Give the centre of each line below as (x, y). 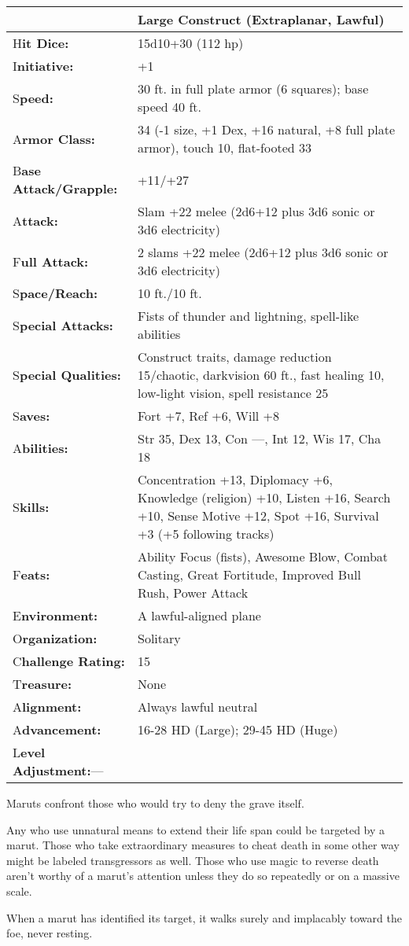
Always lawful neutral (197, 707)
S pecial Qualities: (67, 375)
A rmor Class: (54, 138)
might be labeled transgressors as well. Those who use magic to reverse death (193, 860)
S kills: (31, 506)
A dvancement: (57, 729)
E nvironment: (55, 615)
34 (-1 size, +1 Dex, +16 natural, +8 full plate (266, 129)
